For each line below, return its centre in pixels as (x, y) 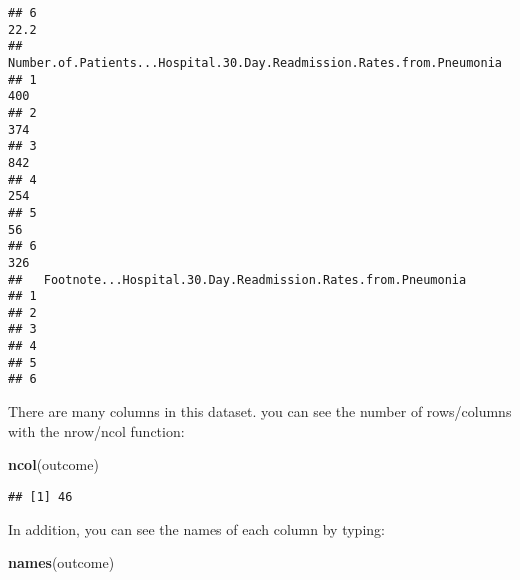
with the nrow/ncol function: (96, 430)
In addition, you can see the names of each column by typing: (196, 528)
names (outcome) (61, 562)
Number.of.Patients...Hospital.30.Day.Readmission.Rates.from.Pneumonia (255, 62)
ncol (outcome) (53, 464)
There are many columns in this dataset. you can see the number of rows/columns (260, 411)
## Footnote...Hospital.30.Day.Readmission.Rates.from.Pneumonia (237, 279)
